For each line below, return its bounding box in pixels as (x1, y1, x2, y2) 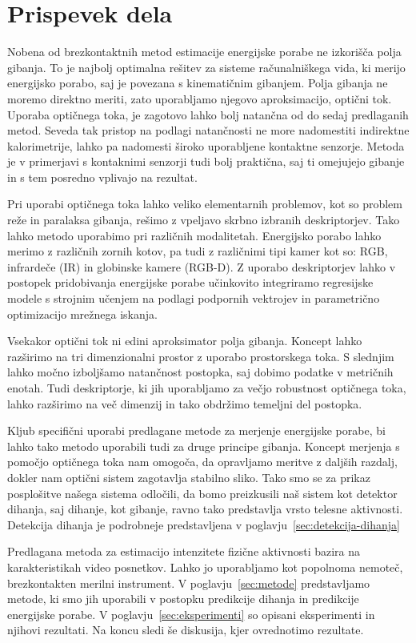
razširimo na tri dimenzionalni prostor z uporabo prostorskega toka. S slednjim (7, 348, 394, 364)
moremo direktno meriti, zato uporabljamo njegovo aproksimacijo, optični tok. (7, 90, 392, 106)
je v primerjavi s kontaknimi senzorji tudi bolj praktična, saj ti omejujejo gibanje (7, 153, 405, 170)
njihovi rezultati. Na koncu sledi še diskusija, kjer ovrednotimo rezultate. (7, 621, 364, 638)
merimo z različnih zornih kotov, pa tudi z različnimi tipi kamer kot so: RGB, (7, 243, 388, 259)
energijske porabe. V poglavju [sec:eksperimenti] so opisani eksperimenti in (7, 605, 375, 622)
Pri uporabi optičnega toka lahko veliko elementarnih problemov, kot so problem (7, 195, 403, 212)
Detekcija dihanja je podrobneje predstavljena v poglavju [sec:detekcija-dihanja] (7, 516, 400, 532)
